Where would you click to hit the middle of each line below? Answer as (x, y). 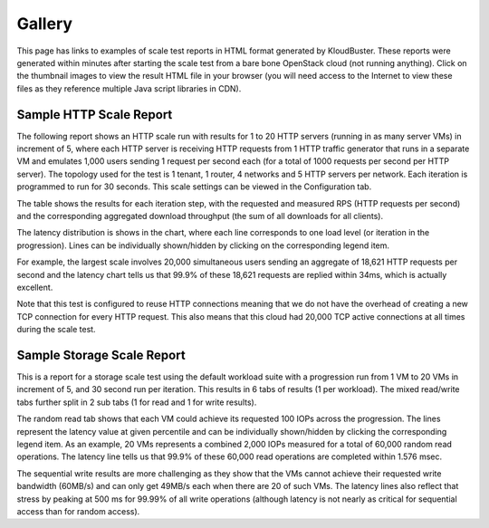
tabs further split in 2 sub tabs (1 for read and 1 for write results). (137, 402)
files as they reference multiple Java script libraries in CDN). (129, 88)
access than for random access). (78, 511)
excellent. (35, 287)
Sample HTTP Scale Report (95, 115)
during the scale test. (56, 330)
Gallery (44, 24)
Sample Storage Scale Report (101, 355)
